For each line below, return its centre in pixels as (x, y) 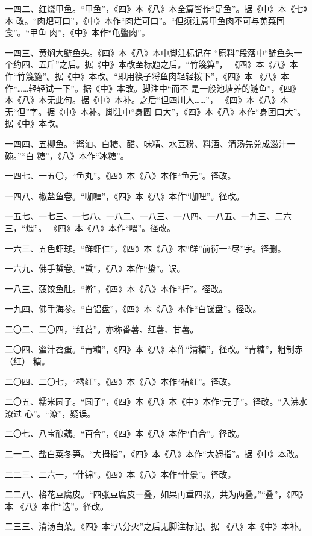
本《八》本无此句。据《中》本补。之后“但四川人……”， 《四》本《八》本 (147, 100)
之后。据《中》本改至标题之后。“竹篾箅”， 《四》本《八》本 (179, 64)
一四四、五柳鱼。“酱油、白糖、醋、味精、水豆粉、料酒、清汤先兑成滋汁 (146, 143)
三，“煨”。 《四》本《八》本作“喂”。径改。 (90, 227)
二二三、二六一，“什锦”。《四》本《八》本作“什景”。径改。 (120, 474)
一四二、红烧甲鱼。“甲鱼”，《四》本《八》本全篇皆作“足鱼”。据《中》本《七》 (156, 8)
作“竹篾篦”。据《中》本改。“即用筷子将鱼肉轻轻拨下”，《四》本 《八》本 (147, 76)
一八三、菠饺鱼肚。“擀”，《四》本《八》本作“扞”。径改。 (116, 288)
